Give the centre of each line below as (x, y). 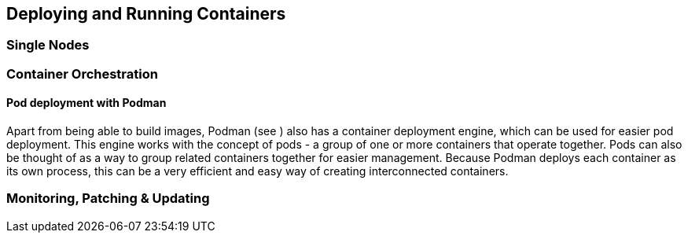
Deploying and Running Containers (146, 14)
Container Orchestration (82, 74)
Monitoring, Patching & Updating (108, 199)
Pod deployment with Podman (86, 103)
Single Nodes (48, 45)
